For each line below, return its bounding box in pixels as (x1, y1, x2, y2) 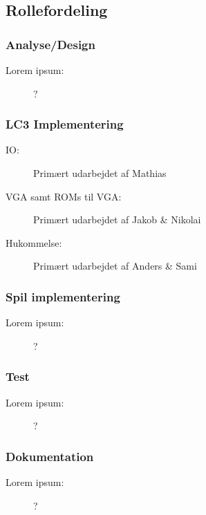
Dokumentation (6, 447, 94, 465)
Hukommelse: (6, 235, 62, 250)
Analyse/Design (6, 35, 95, 53)
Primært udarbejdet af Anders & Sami (33, 259, 197, 273)
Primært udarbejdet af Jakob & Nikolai (33, 212, 201, 227)
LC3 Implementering (6, 115, 124, 133)
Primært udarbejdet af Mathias (33, 166, 167, 180)
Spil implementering (6, 288, 120, 305)
